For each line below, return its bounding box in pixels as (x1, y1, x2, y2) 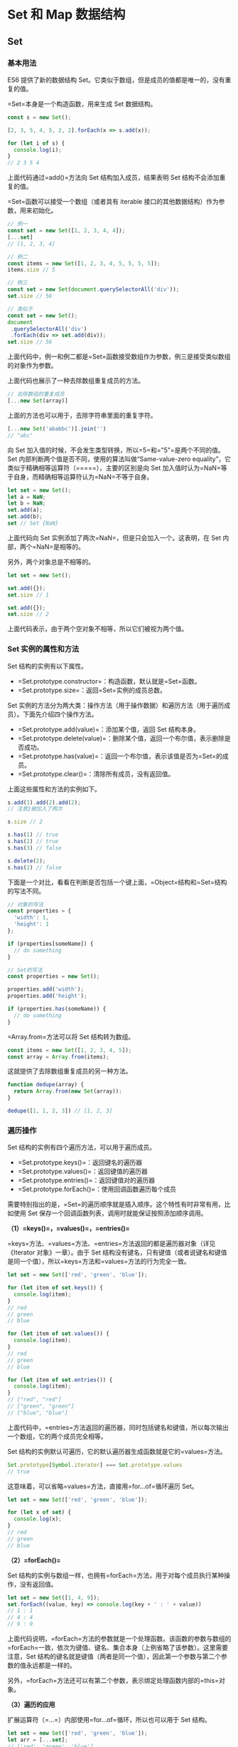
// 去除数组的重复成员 (7, 391, 65, 398)
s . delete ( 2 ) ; (7, 857, 46, 865)
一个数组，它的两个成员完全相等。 (7, 1432, 107, 1441)
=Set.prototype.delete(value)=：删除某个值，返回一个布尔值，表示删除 (17, 733, 225, 742)
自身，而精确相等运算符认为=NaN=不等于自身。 (13, 472, 153, 481)
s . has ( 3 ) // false (7, 844, 62, 852)
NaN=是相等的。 (36, 542, 85, 551)
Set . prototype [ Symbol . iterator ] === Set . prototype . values (7, 1461, 183, 1468)
